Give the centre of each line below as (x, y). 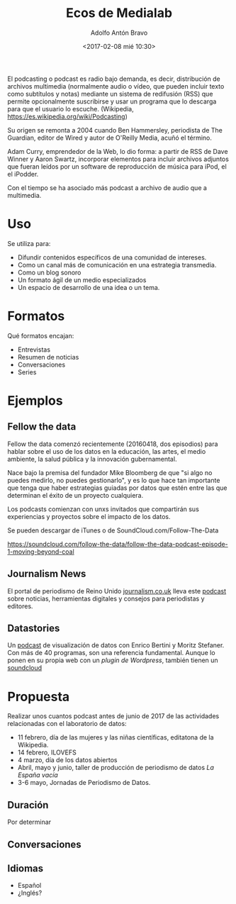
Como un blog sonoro (49, 272)
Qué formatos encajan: (41, 335)
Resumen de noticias (48, 357)
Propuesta (39, 697)
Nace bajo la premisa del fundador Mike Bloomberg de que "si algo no (110, 472)
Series (27, 372)
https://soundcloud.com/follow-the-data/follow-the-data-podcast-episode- (118, 544)
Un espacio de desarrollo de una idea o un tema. (89, 287)
